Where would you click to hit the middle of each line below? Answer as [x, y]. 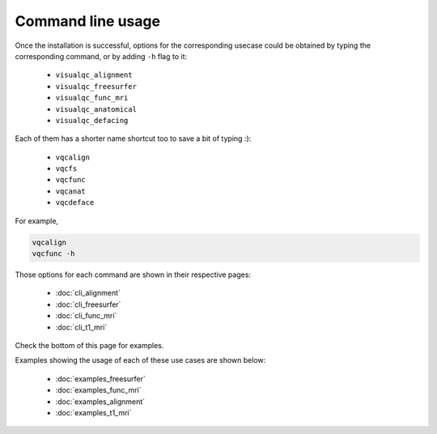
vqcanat [71, 191]
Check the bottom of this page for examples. [89, 345]
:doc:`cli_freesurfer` [88, 304]
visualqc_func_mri [92, 98]
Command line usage [88, 21]
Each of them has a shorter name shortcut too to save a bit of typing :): [133, 138]
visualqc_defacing [92, 120]
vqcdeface [75, 203]
